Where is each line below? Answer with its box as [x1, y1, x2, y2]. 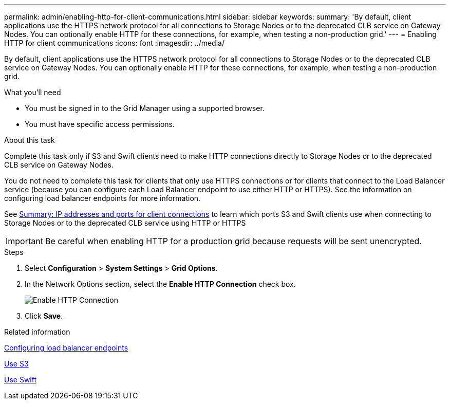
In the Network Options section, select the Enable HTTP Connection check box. [25, 280, 296, 288]
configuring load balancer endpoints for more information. [4, 194, 201, 203]
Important [6, 236, 43, 246]
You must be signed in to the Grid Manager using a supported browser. [25, 104, 265, 113]
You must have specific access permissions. [25, 120, 175, 128]
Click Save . [25, 311, 63, 320]
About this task [4, 136, 55, 144]
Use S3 [4, 359, 29, 368]
